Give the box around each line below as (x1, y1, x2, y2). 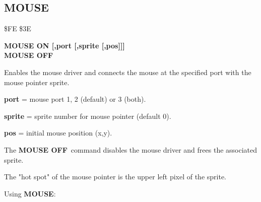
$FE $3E (4, 23, 31, 34)
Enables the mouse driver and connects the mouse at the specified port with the (4, 66, 251, 77)
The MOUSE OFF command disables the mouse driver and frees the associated (4, 144, 257, 155)
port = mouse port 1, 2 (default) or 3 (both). (4, 94, 146, 104)
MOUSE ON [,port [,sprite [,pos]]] (4, 40, 125, 50)
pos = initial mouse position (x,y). (4, 127, 112, 138)
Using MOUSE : (4, 188, 56, 198)
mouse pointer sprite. (4, 77, 70, 87)
